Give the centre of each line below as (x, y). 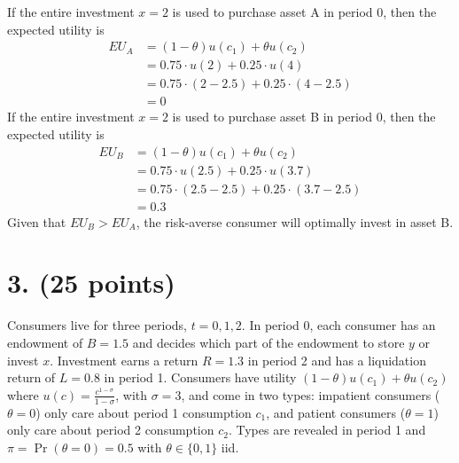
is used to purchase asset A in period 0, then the (304, 12)
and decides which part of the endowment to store (268, 342)
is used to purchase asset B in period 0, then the (304, 117)
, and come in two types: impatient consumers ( (311, 394)
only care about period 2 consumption (111, 430)
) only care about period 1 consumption (144, 412)
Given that (37, 221)
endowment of (45, 342)
